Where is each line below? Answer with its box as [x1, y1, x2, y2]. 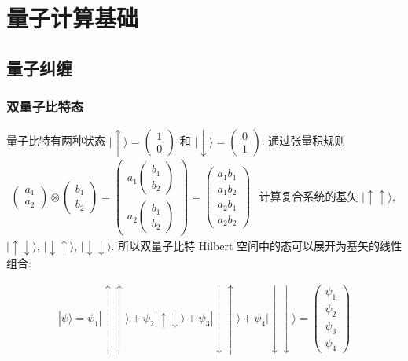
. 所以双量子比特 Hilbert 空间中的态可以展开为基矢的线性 [111, 238, 402, 254]
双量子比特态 [6, 97, 84, 116]
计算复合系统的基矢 [259, 187, 358, 204]
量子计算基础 [6, 2, 139, 34]
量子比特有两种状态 [6, 132, 105, 149]
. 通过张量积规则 [261, 132, 346, 149]
